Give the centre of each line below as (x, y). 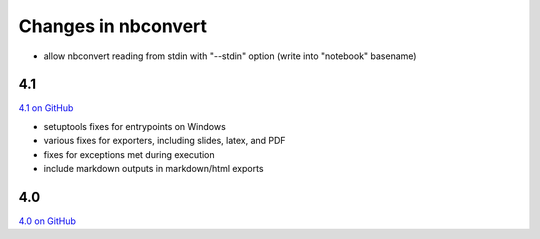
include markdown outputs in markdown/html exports (153, 169)
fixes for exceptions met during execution (129, 154)
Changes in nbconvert (113, 26)
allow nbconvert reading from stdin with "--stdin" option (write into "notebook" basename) (230, 56)
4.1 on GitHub (46, 108)
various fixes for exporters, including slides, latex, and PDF (164, 141)
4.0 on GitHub (47, 221)
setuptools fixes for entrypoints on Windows (135, 126)
